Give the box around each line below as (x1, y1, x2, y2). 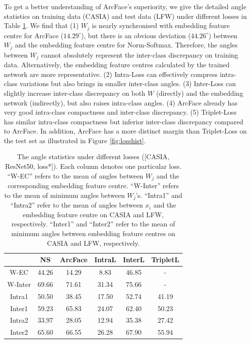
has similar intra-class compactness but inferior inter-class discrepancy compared (4, 116, 244, 126)
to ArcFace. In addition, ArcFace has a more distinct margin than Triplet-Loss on (4, 126, 247, 136)
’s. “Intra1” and (136, 190, 182, 200)
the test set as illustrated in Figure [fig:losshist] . (4, 135, 146, 145)
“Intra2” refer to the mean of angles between (10, 200, 143, 210)
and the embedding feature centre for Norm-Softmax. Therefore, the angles (15, 40, 238, 50)
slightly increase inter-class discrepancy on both (4, 88, 145, 98)
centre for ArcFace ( (4, 30, 63, 40)
